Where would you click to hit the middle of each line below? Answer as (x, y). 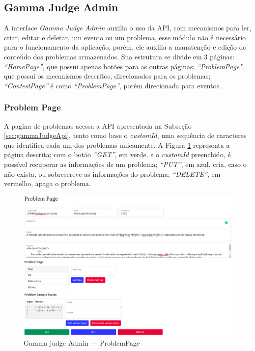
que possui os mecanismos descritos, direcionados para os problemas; (107, 76)
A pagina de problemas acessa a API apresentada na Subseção (98, 125)
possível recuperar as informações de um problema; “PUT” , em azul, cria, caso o (125, 164)
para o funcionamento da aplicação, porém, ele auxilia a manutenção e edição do (125, 47)
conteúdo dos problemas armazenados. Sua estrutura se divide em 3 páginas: (119, 56)
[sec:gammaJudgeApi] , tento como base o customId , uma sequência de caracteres (125, 135)
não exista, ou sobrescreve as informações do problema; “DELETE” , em (112, 174)
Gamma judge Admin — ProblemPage (82, 342)
